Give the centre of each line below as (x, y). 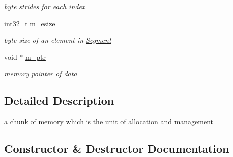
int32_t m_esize (30, 23)
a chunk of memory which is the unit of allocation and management (109, 122)
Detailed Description (59, 101)
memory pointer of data (41, 73)
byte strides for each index (45, 6)
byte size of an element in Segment (58, 40)
